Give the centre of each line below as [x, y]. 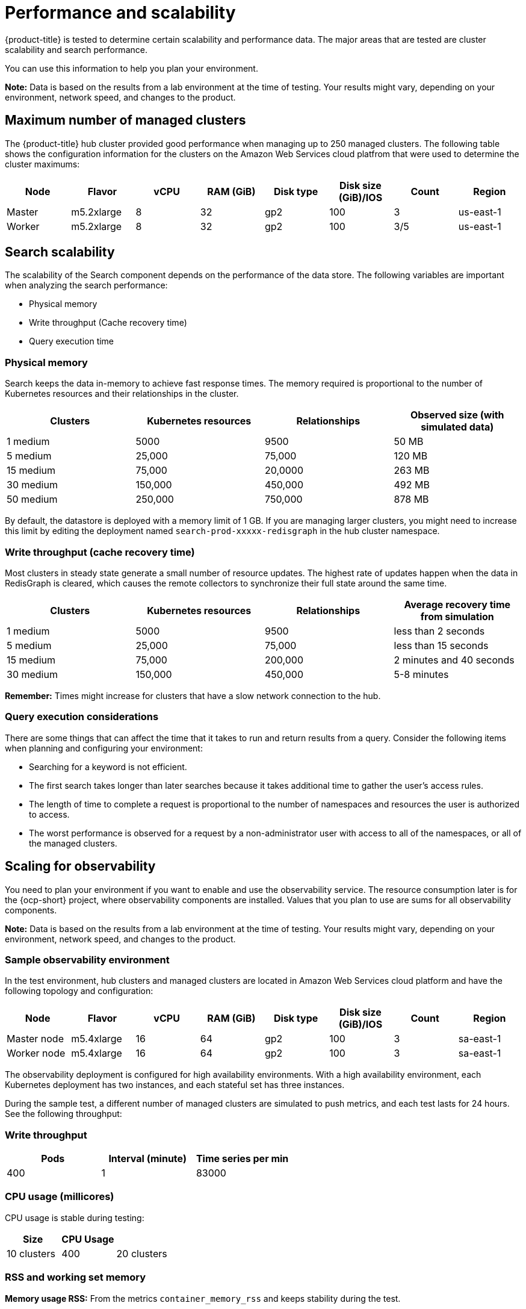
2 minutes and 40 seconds [454, 660]
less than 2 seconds [439, 631]
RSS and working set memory [76, 1277]
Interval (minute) [147, 1159]
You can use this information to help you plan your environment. [131, 68]
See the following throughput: [63, 1114]
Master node [35, 1039]
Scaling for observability [80, 866]
